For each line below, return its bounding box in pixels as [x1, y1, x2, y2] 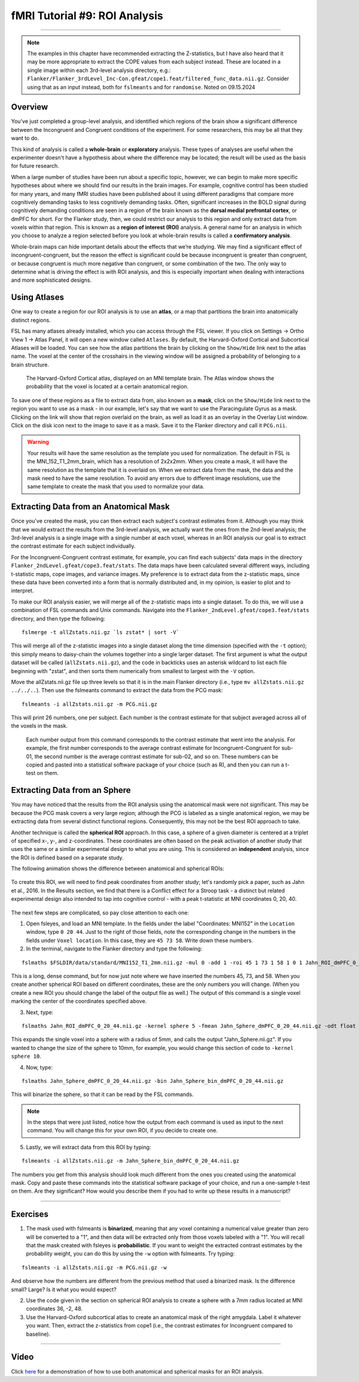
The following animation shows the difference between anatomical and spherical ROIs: [11, 865, 224, 872]
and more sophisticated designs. [11, 276, 92, 284]
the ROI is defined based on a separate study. [11, 854, 124, 861]
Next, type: [26, 1009, 54, 1016]
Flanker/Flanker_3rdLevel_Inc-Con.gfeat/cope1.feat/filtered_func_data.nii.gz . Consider [27, 75, 290, 82]
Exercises [11, 1209, 49, 1220]
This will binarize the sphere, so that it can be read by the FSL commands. [11, 1091, 194, 1098]
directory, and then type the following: [11, 615, 105, 622]
